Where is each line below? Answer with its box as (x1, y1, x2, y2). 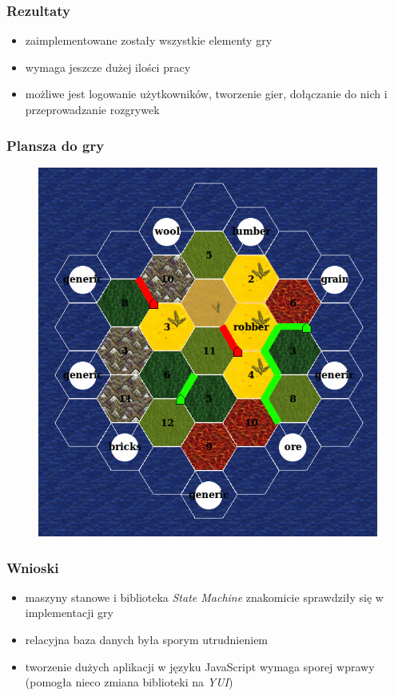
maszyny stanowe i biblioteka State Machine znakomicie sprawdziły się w (25, 588, 384, 605)
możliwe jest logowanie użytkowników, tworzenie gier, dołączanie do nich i (25, 85, 388, 102)
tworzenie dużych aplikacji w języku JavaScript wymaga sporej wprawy (25, 658, 375, 674)
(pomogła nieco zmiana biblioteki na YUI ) (25, 674, 233, 690)
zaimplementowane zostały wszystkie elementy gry (25, 32, 273, 49)
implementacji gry (25, 604, 113, 621)
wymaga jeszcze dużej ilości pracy (25, 58, 191, 75)
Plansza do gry (6, 135, 105, 155)
